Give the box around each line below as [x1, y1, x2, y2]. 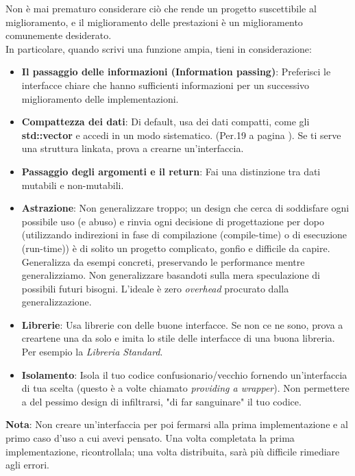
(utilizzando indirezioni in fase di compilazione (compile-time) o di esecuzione [21, 227, 347, 242]
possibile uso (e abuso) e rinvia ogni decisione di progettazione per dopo [21, 214, 324, 228]
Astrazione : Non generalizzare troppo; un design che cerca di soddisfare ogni [21, 201, 350, 215]
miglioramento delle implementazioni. [21, 91, 179, 105]
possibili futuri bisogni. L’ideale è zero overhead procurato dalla [21, 281, 289, 295]
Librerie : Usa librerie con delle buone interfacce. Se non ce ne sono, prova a [21, 317, 343, 331]
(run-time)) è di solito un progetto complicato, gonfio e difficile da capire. [21, 240, 330, 255]
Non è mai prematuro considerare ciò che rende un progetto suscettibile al [5, 1, 317, 15]
